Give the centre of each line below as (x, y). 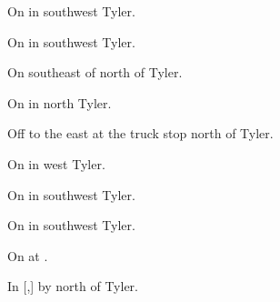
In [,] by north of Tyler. (73, 286)
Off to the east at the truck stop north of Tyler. (140, 133)
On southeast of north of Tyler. (95, 72)
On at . (28, 255)
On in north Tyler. (60, 102)
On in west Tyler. (56, 163)
